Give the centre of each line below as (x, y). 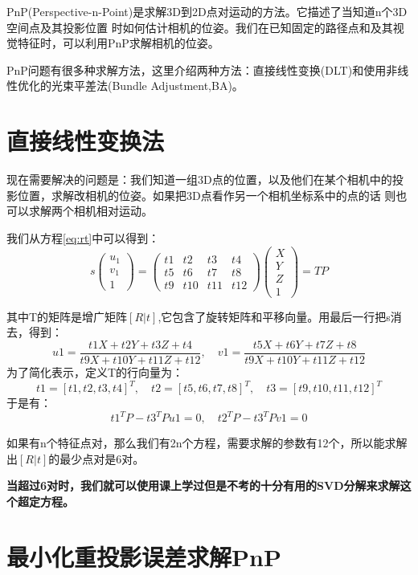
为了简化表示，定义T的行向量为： (95, 371)
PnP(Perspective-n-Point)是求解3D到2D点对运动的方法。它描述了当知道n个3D (207, 11)
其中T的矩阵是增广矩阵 (67, 316)
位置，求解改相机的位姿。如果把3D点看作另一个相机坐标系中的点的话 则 (207, 195)
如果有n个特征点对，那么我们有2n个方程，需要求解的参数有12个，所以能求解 (207, 443)
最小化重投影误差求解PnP (144, 556)
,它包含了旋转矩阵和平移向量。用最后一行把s (274, 316)
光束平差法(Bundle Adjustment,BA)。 (147, 86)
